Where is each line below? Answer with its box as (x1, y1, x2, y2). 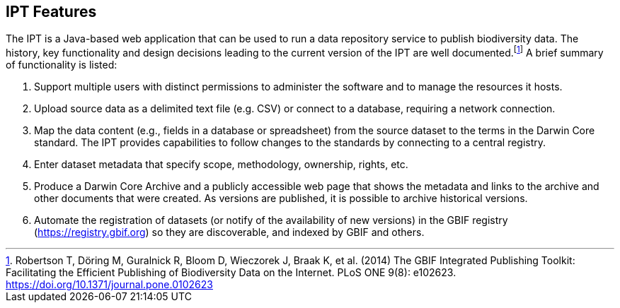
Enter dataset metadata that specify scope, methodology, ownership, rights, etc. (34, 158, 408, 171)
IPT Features (6, 3, 97, 20)
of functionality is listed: (6, 59, 117, 71)
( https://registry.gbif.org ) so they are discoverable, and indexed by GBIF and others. (34, 226, 425, 239)
